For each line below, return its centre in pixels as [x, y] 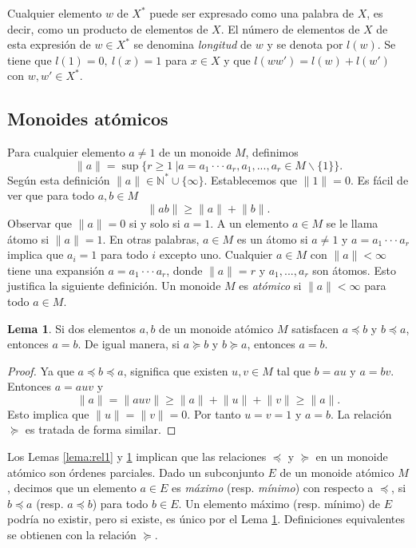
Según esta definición [59, 179]
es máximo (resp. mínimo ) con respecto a [273, 488]
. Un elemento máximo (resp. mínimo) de [279, 503]
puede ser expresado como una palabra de [252, 13]
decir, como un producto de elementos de [108, 28]
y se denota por [305, 44]
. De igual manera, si [129, 344]
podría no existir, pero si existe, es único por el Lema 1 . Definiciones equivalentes [206, 519]
